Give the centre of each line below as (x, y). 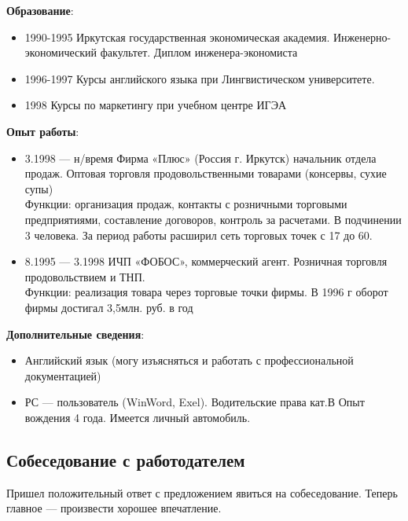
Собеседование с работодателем (126, 459)
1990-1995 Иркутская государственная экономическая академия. (177, 37)
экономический (61, 52)
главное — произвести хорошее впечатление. (114, 508)
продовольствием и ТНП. (85, 276)
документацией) (63, 375)
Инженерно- (362, 37)
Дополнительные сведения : (75, 334)
